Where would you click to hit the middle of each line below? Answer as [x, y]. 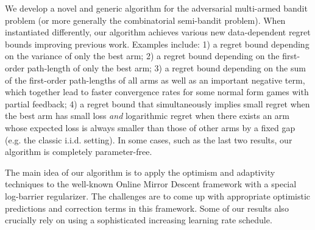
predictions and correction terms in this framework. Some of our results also [147, 208]
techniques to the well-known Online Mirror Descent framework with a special [151, 184]
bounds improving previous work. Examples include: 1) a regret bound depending [157, 44]
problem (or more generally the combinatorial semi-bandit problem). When [145, 20]
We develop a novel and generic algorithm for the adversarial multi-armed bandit [156, 8]
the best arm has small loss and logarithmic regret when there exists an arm [147, 116]
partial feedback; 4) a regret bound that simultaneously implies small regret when [157, 103]
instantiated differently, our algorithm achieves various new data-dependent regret [158, 32]
